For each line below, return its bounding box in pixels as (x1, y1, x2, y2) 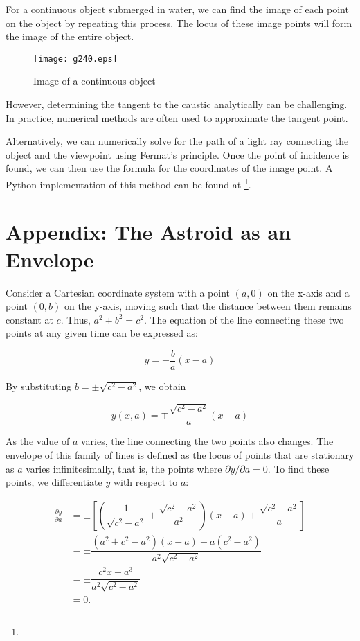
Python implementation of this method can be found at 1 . (6, 175, 251, 191)
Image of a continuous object (33, 73, 156, 88)
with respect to (113, 475, 178, 489)
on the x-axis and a (267, 285, 350, 299)
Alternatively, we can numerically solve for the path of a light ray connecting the (6, 134, 349, 148)
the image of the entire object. (6, 29, 134, 44)
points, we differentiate (6, 475, 102, 489)
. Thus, (60, 312, 91, 326)
